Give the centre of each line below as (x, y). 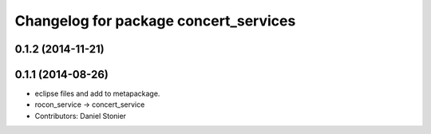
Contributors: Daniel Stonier (81, 116)
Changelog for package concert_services (155, 21)
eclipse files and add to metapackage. (97, 94)
